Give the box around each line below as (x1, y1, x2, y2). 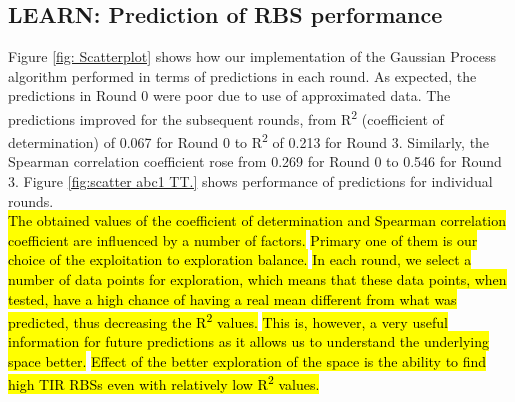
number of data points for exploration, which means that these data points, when (8, 269, 507, 290)
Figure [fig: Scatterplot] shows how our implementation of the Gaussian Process (8, 46, 497, 67)
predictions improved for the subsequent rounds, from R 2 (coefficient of (8, 105, 444, 129)
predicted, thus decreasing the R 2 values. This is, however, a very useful (8, 309, 448, 332)
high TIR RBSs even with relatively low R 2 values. (8, 371, 320, 395)
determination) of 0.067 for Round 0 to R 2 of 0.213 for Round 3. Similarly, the (8, 129, 490, 152)
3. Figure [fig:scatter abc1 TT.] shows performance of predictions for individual (8, 171, 493, 192)
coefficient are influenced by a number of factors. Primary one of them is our (8, 229, 478, 250)
